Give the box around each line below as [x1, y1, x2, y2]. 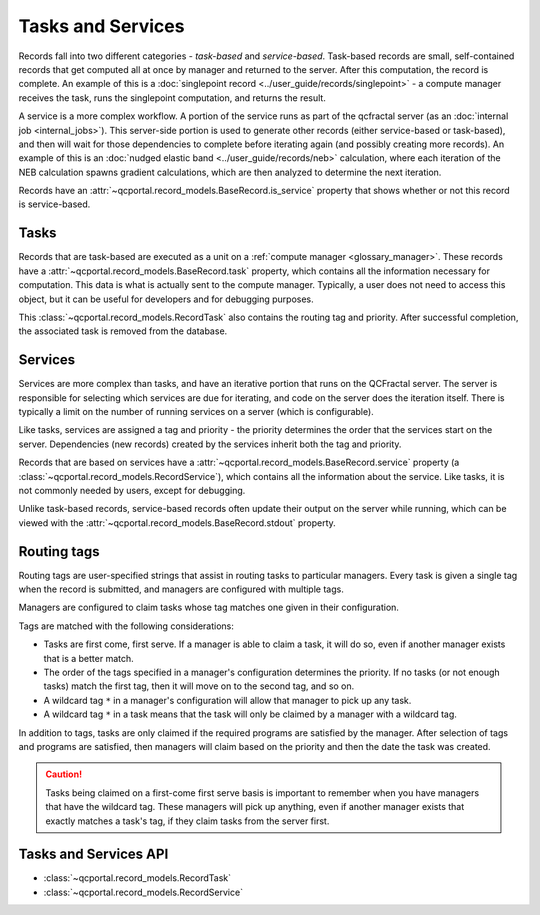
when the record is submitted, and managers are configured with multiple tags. [18, 583, 344, 595]
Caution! [45, 768, 83, 780]
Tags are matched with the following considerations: [18, 620, 235, 632]
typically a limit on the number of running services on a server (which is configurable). [18, 406, 374, 417]
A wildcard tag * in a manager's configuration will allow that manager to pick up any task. [43, 694, 412, 706]
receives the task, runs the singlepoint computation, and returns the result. [18, 91, 327, 104]
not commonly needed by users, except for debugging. [18, 484, 246, 496]
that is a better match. [43, 652, 134, 664]
